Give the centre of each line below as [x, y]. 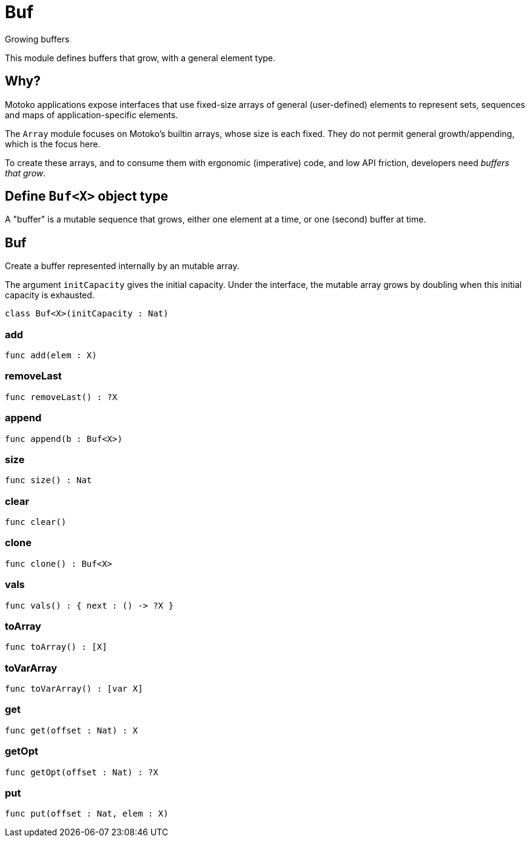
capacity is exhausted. [50, 295]
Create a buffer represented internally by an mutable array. [122, 266]
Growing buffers [37, 39]
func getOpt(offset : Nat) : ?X [82, 772]
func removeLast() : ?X [61, 397]
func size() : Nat [49, 480]
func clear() [36, 522]
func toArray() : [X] [56, 647]
